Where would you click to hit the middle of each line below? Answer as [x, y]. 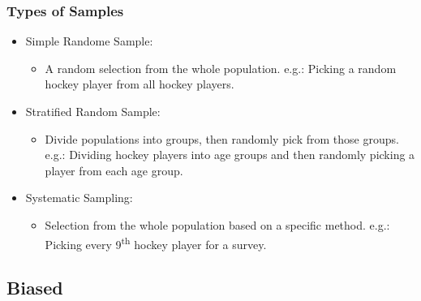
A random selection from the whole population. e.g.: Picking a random [221, 68]
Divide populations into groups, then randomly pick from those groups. [222, 138]
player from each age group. [114, 170]
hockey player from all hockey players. [140, 84]
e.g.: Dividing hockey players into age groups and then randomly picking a [230, 155]
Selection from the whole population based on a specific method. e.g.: [217, 224]
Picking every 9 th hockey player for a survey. [156, 243]
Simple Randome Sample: [89, 41]
